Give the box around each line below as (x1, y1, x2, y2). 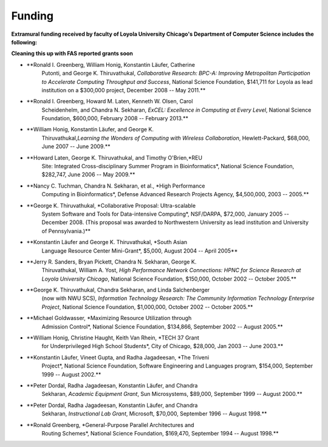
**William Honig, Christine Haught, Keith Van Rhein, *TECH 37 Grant (26, 334, 200, 341)
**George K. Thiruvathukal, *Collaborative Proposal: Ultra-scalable (26, 202, 196, 209)
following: (11, 38, 38, 46)
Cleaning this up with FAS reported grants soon (11, 50, 134, 57)
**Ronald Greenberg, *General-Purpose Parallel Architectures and (26, 421, 194, 428)
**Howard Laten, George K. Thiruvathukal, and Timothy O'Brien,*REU (26, 154, 203, 161)
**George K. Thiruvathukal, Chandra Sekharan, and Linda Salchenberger (26, 286, 210, 294)
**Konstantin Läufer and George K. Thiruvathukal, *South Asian (26, 239, 188, 246)
